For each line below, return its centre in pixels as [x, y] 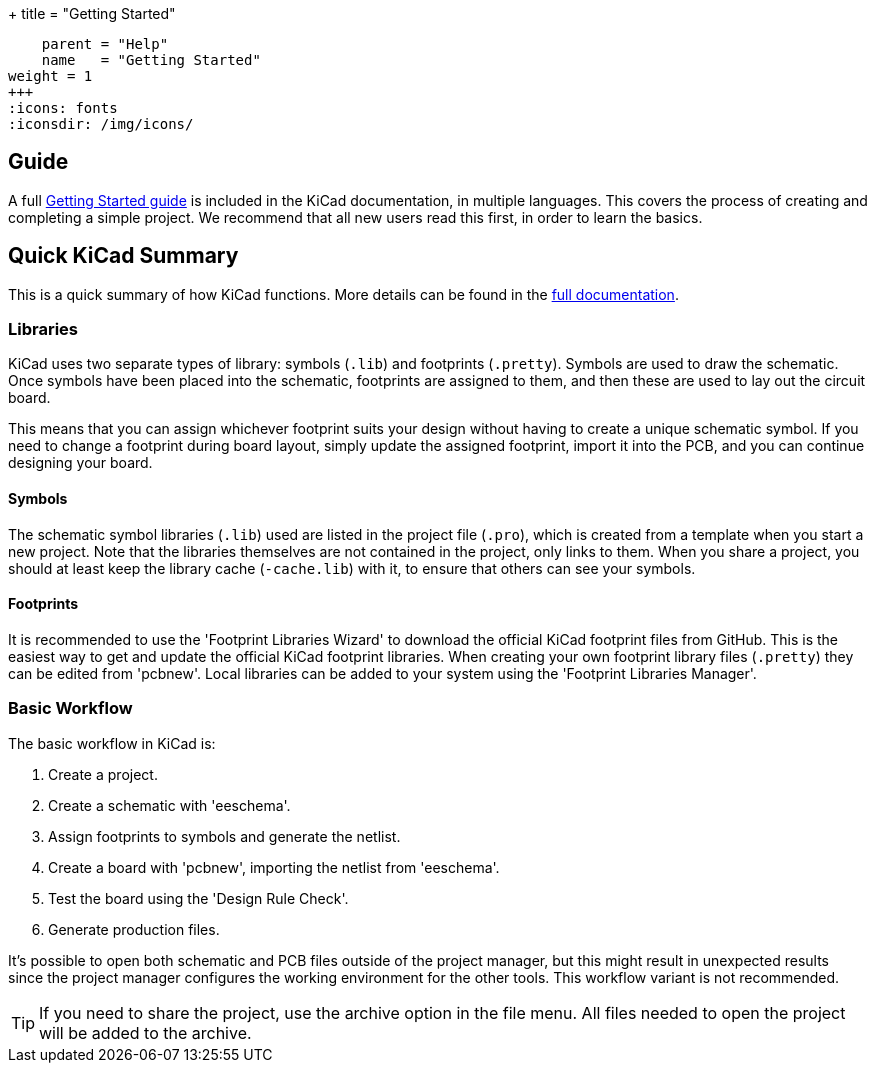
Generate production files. [134, 929]
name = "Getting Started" [151, 60]
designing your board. [80, 463]
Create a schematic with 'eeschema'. [169, 805]
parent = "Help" [105, 44]
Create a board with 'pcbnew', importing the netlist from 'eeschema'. [274, 867]
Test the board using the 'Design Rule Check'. [198, 898]
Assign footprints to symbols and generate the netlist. [224, 836]
